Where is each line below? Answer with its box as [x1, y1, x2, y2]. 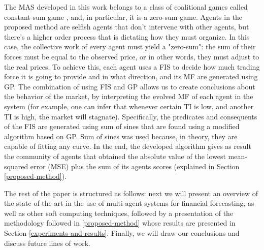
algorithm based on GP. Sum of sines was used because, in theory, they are [4, 131, 238, 141]
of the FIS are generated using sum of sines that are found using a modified [4, 121, 240, 132]
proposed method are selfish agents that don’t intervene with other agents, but [4, 21, 249, 32]
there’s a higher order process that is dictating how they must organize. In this [4, 31, 250, 42]
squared [4, 161, 28, 171]
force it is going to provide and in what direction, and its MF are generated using [4, 71, 258, 82]
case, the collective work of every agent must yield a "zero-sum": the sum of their [4, 41, 256, 52]
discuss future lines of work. [4, 237, 90, 248]
